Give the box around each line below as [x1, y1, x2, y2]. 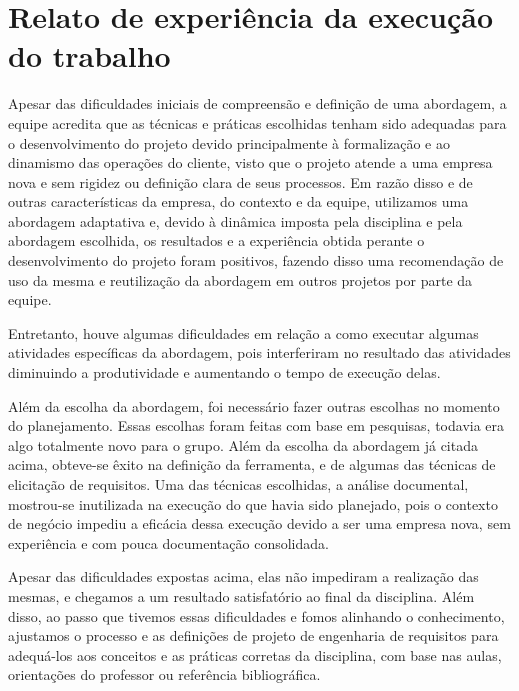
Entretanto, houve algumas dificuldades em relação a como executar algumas [8, 322, 479, 343]
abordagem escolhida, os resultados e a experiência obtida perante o [8, 230, 425, 251]
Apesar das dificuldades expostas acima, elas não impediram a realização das [8, 566, 479, 587]
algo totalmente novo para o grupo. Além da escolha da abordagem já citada [8, 434, 478, 455]
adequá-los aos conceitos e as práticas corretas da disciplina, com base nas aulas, [8, 644, 502, 665]
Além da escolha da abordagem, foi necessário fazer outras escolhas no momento [8, 395, 500, 416]
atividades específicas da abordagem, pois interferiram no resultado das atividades [8, 342, 511, 363]
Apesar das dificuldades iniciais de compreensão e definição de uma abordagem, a [8, 93, 507, 114]
